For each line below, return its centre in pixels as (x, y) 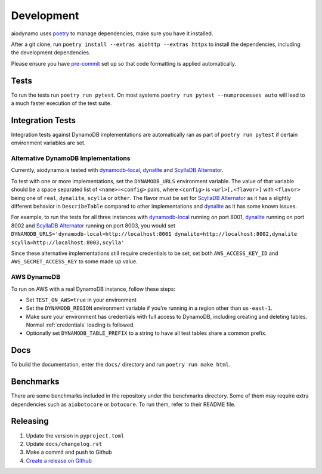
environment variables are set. (48, 143)
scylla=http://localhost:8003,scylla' (68, 242)
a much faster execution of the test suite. (61, 103)
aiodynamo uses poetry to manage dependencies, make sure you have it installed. (112, 33)
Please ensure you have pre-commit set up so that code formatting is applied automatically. (124, 63)
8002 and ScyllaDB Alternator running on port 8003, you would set (93, 225)
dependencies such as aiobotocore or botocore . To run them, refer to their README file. (123, 404)
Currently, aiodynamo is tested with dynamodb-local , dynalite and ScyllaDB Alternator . (117, 170)
